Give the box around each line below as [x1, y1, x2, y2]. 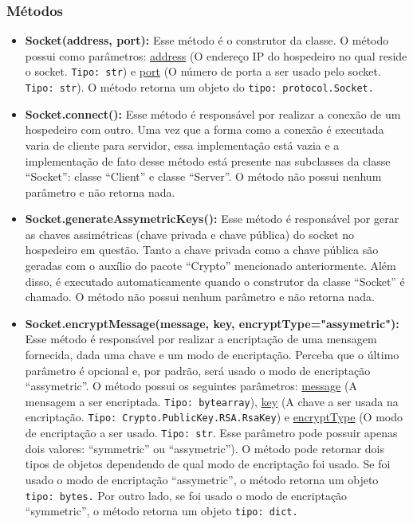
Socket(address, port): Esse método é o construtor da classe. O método [25, 32, 389, 49]
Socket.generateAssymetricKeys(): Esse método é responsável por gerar [25, 210, 399, 227]
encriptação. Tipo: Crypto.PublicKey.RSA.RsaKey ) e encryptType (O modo [25, 409, 403, 425]
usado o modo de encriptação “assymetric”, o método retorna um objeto [25, 471, 379, 487]
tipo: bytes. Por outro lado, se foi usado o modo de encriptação [25, 487, 348, 503]
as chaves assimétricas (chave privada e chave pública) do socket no [25, 225, 355, 242]
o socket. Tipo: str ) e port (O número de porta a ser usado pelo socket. [25, 63, 381, 80]
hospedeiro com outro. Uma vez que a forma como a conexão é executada [25, 121, 384, 138]
